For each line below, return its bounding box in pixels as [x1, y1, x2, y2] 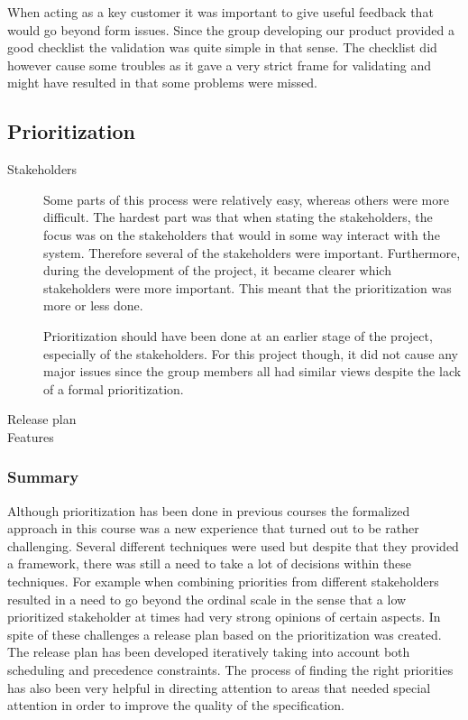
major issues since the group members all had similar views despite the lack [43, 362, 462, 381]
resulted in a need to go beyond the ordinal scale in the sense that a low [7, 589, 407, 608]
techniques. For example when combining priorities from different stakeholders [7, 572, 439, 591]
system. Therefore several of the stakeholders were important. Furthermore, [43, 243, 461, 262]
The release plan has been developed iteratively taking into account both [7, 642, 410, 661]
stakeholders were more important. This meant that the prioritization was [43, 278, 452, 297]
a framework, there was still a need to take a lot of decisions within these [7, 554, 412, 573]
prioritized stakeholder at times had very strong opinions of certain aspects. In [7, 607, 441, 626]
